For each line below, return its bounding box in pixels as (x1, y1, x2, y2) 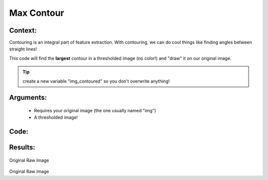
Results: (9, 143, 36, 152)
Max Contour (9, 7, 65, 18)
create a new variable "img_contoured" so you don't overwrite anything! (22, 78, 170, 84)
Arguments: (9, 93, 47, 102)
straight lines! (9, 46, 37, 52)
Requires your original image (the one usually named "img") (34, 108, 156, 114)
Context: (9, 26, 37, 35)
